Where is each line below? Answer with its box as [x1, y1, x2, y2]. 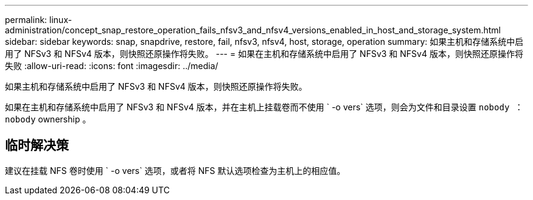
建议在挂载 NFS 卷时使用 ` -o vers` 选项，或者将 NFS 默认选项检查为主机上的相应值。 [5, 165, 346, 176]
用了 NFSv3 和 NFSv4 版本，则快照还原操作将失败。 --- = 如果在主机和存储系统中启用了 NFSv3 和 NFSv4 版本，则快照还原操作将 [5, 48, 523, 59]
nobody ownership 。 [5, 114, 91, 124]
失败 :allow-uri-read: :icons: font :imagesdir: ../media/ [5, 61, 218, 71]
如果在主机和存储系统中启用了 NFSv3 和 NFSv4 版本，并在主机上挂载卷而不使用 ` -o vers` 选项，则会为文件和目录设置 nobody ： [5, 102, 523, 112]
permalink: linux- [5, 15, 72, 25]
